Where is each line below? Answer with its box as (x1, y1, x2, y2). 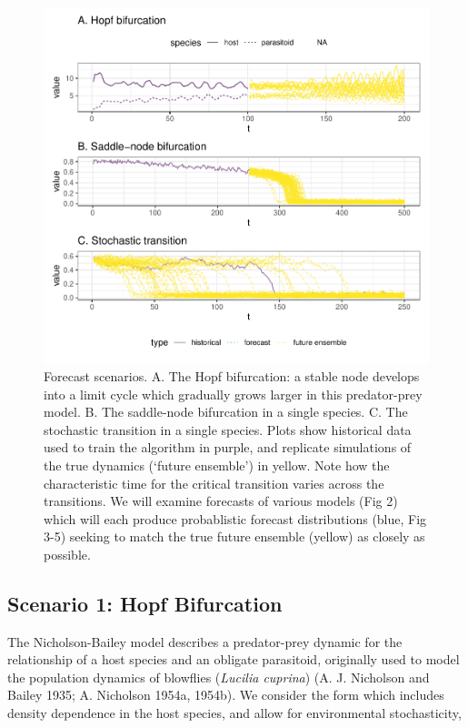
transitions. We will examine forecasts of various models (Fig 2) (44, 491, 398, 511)
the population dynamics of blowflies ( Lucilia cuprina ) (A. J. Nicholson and (7, 667, 430, 686)
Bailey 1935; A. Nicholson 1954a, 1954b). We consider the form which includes (7, 685, 444, 704)
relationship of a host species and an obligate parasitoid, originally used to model (7, 650, 460, 669)
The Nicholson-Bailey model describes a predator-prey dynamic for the (7, 632, 403, 651)
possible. (44, 544, 91, 563)
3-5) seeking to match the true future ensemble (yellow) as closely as (44, 527, 425, 546)
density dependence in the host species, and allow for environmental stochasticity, (7, 703, 462, 723)
